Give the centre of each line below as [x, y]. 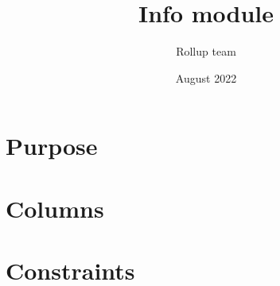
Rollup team [206, 51]
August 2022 [206, 77]
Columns [55, 208]
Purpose [52, 146]
